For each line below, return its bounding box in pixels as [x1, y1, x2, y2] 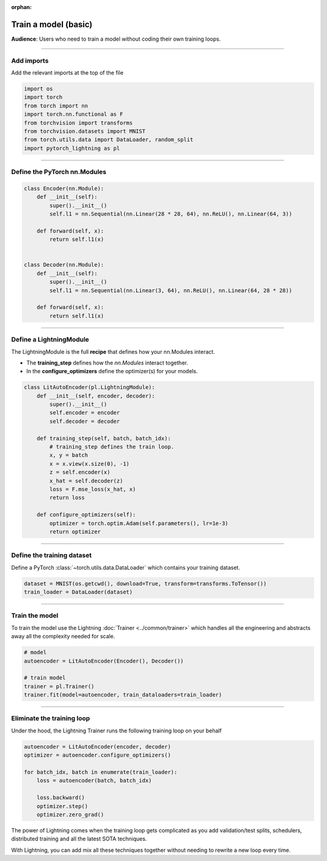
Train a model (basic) [11, 19, 93, 30]
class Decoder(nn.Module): [24, 262, 104, 268]
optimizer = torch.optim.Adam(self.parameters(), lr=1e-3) [49, 519, 229, 527]
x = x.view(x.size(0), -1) [49, 460, 130, 467]
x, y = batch [49, 452, 88, 459]
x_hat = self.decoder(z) [49, 477, 124, 484]
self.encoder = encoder [49, 410, 121, 416]
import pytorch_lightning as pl [24, 144, 121, 152]
